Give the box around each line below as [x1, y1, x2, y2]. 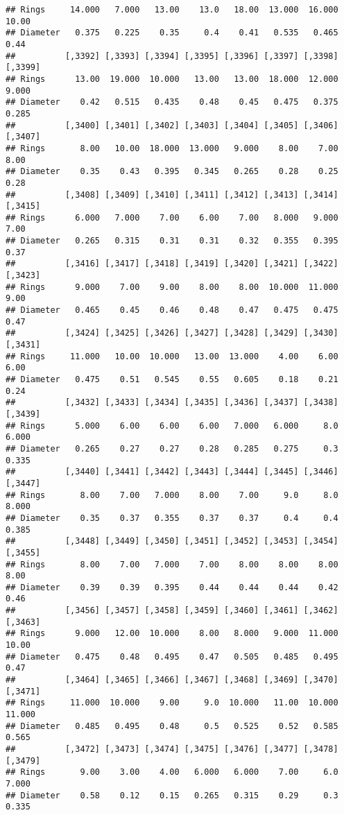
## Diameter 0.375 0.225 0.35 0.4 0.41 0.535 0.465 [6, 28, 338, 38]
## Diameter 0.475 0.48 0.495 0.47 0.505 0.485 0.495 [6, 651, 338, 662]
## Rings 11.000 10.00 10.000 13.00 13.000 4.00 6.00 [6, 351, 338, 361]
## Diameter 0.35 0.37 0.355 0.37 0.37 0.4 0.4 [6, 513, 338, 523]
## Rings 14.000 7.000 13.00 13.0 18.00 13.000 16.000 [6, 5, 338, 15]
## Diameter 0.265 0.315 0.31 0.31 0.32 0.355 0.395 [6, 236, 338, 246]
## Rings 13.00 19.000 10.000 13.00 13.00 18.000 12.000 [6, 74, 338, 84]
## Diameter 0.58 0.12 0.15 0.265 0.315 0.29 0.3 [6, 790, 338, 800]
